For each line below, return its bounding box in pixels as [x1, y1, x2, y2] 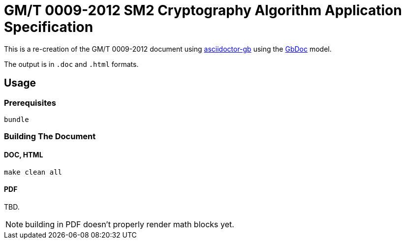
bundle [4, 115, 29, 123]
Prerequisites [4, 97, 56, 108]
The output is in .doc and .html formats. [4, 60, 139, 68]
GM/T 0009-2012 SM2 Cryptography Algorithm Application [4, 2, 402, 19]
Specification [4, 19, 93, 35]
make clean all [4, 168, 62, 176]
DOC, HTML [4, 150, 43, 159]
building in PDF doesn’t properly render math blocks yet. [25, 219, 234, 229]
